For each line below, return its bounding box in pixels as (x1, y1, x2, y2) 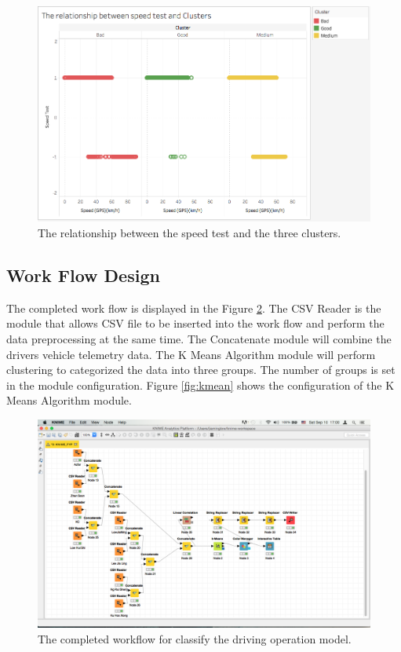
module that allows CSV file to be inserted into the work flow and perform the (6, 315, 385, 331)
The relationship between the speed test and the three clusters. (38, 225, 341, 241)
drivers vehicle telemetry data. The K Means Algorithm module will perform (6, 346, 376, 362)
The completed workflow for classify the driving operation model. (38, 630, 352, 647)
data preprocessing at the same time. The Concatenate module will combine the (6, 331, 392, 347)
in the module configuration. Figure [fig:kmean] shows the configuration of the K (6, 376, 395, 393)
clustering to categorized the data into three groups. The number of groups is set (6, 361, 396, 378)
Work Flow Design (6, 263, 160, 288)
